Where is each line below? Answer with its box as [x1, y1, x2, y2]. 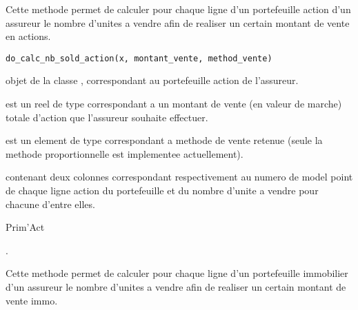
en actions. [6, 29, 51, 43]
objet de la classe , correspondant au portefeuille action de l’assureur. [6, 73, 299, 87]
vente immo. [6, 293, 58, 307]
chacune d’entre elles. [6, 196, 95, 211]
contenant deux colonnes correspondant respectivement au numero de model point [6, 169, 353, 184]
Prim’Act [6, 220, 45, 234]
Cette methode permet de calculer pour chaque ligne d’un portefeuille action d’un [6, 2, 351, 16]
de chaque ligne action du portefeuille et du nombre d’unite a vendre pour [6, 183, 319, 197]
